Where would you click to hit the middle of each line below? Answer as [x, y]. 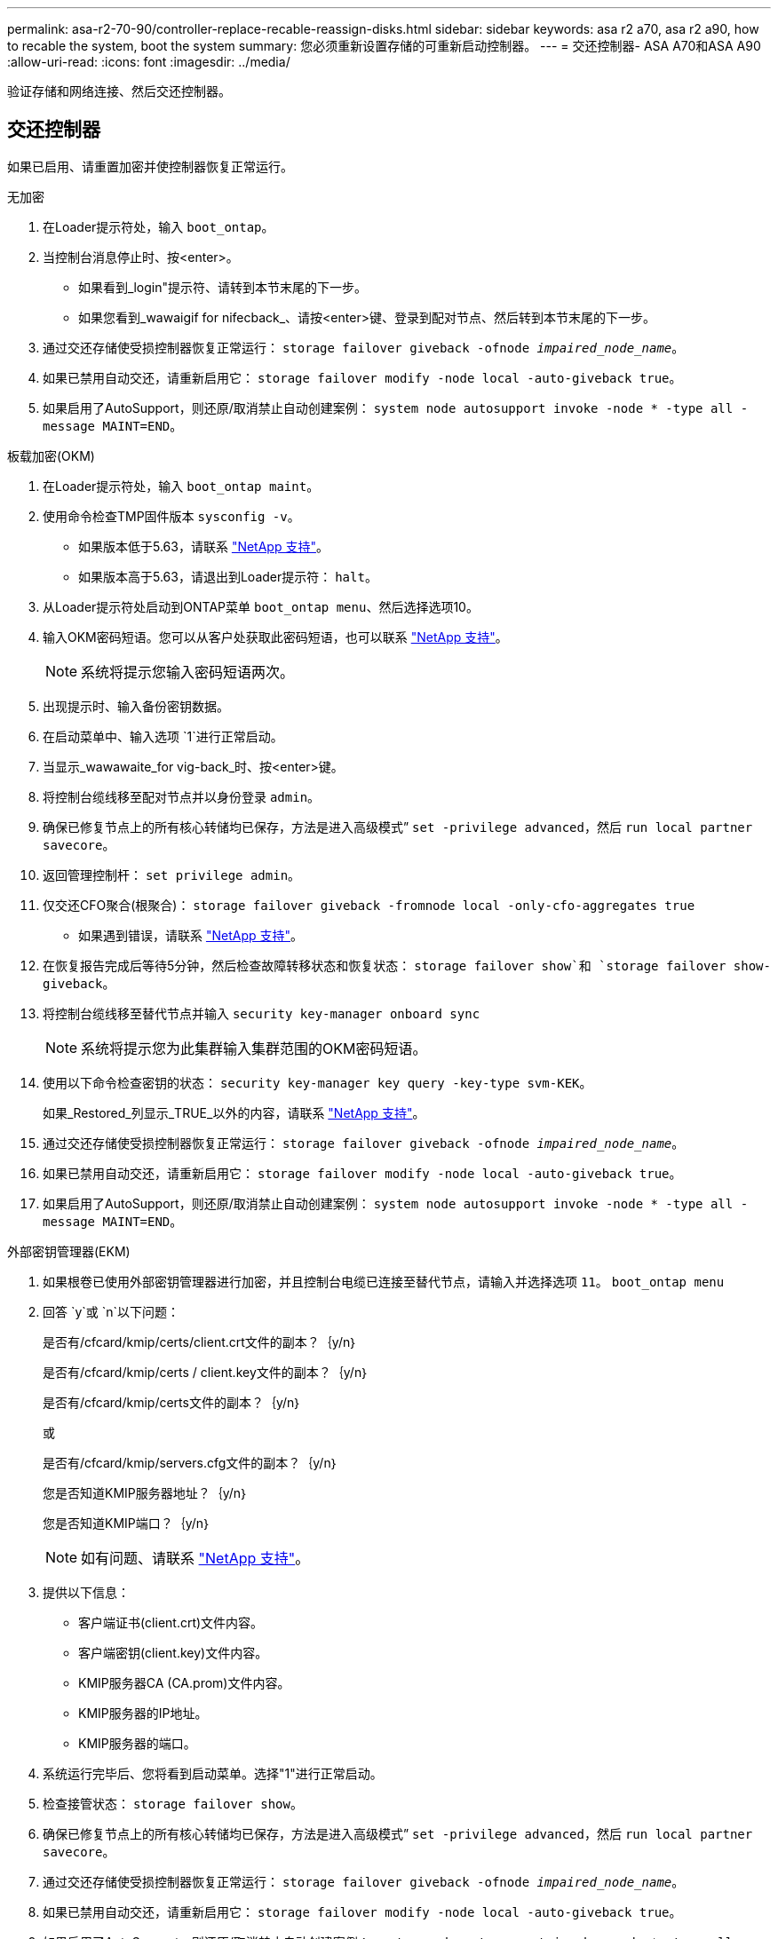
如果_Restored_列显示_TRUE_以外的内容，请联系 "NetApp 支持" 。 [234, 1112]
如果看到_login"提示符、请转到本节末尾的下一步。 [222, 287]
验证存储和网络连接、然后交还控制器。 [119, 91]
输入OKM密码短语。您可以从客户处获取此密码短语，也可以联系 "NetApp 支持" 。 [275, 637]
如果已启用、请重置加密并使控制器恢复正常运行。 [150, 166]
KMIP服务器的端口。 [137, 1743]
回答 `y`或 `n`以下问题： [111, 1311]
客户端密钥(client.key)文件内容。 [173, 1652]
